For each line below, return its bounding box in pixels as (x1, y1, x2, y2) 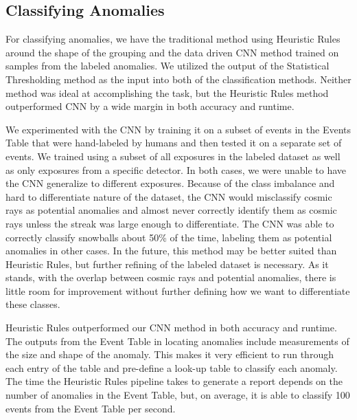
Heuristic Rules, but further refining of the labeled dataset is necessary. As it (5, 256, 329, 271)
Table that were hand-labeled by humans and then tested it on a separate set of (5, 135, 342, 150)
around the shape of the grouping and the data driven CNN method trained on (5, 45, 339, 59)
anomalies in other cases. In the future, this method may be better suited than (5, 243, 337, 258)
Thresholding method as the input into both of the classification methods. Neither (5, 71, 352, 86)
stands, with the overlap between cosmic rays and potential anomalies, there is (5, 270, 336, 285)
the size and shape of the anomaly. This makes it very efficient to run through (5, 347, 334, 362)
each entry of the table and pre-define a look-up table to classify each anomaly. (5, 360, 338, 375)
